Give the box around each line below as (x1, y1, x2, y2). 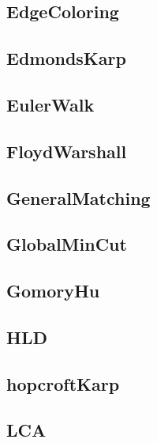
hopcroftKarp (6, 371, 120, 396)
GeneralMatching (6, 185, 151, 210)
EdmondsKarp (6, 46, 126, 70)
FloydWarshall (6, 138, 127, 163)
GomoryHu (6, 278, 100, 303)
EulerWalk (6, 92, 95, 116)
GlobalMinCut (6, 232, 127, 256)
